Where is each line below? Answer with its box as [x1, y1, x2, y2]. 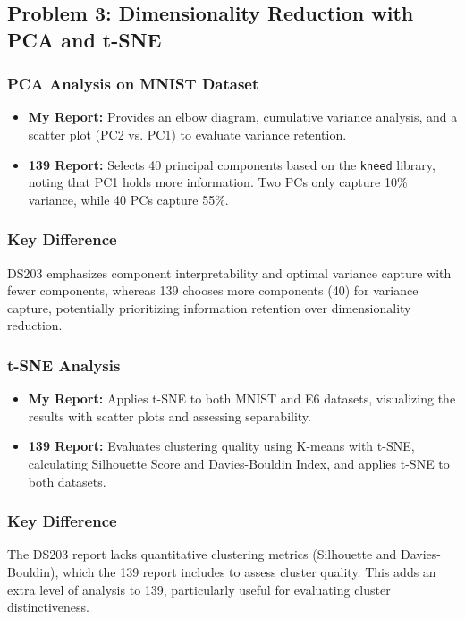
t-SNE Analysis [7, 353, 121, 376]
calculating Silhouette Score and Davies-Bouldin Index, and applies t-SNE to [28, 454, 450, 473]
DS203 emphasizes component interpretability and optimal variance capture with [7, 263, 452, 282]
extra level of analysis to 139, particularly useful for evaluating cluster [7, 580, 391, 598]
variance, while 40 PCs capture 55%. [28, 190, 229, 208]
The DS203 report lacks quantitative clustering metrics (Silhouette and [7, 545, 397, 564]
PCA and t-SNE [7, 25, 162, 53]
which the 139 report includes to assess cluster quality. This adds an [63, 563, 436, 581]
